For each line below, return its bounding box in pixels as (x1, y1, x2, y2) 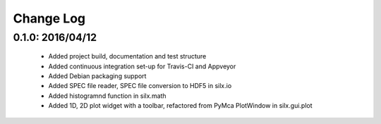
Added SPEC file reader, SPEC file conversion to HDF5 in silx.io (48, 82, 232, 90)
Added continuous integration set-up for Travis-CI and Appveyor (48, 62, 236, 70)
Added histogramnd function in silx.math (48, 92, 167, 100)
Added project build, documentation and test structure (48, 52, 207, 61)
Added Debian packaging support (48, 71, 147, 80)
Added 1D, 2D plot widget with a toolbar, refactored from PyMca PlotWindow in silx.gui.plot (48, 101, 313, 110)
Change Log (13, 11, 86, 26)
